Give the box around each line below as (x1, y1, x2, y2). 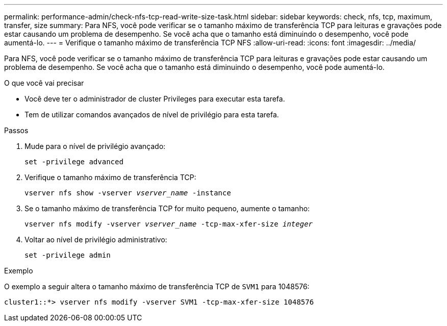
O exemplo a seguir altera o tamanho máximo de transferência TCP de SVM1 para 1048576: (4, 282, 310, 291)
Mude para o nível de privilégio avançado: (24, 142, 166, 151)
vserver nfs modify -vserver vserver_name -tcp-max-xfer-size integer (24, 220, 313, 228)
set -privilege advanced (24, 158, 123, 166)
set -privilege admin (24, 251, 111, 259)
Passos (4, 126, 29, 135)
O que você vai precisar (4, 79, 84, 87)
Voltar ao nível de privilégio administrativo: (24, 235, 167, 244)
